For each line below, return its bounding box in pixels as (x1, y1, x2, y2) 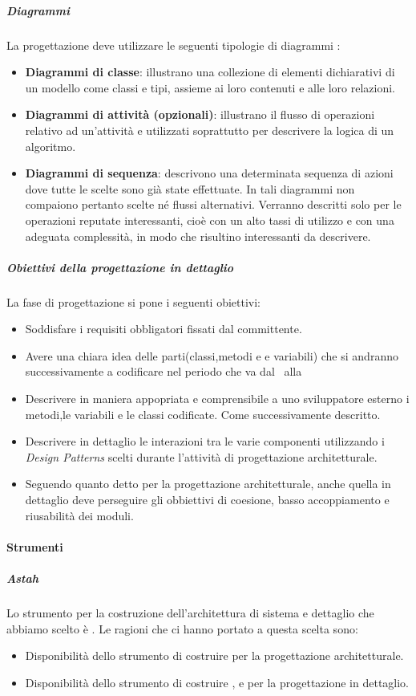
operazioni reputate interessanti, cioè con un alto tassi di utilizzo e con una (25, 211, 394, 228)
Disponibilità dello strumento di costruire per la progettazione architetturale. (25, 647, 404, 664)
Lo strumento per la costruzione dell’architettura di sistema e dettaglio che (6, 604, 374, 621)
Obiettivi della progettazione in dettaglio (6, 258, 234, 275)
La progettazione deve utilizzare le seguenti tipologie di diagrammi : (6, 36, 341, 53)
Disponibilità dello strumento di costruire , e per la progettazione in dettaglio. (25, 674, 410, 690)
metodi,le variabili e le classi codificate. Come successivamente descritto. (25, 405, 381, 422)
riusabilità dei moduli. (25, 507, 134, 523)
